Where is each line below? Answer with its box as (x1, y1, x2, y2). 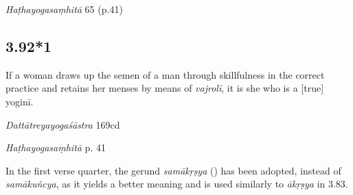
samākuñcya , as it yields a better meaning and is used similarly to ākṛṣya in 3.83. (5, 177, 348, 191)
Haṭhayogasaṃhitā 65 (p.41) (5, 2, 123, 16)
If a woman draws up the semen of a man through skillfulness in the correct (5, 67, 325, 81)
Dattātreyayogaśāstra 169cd (5, 117, 120, 131)
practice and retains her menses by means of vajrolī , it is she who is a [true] (5, 81, 324, 95)
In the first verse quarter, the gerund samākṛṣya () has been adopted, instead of (5, 163, 341, 177)
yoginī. (5, 94, 34, 108)
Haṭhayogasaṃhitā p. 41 (5, 140, 106, 155)
